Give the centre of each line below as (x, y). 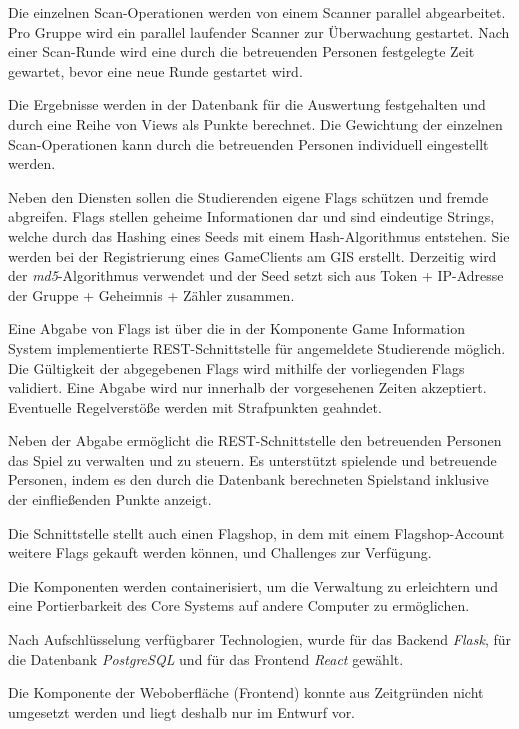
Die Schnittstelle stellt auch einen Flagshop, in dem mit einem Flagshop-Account (256, 532)
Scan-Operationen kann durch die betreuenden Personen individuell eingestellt (248, 143)
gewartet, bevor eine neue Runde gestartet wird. (155, 70)
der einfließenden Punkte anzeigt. (110, 499)
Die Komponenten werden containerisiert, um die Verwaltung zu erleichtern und (253, 585)
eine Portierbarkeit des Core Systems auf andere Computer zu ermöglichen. (239, 605)
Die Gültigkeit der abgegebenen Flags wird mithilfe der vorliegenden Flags (236, 367)
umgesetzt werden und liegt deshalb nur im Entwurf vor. (182, 711)
